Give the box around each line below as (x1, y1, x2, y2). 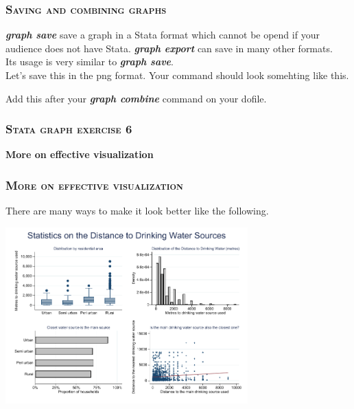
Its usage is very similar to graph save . (5, 54, 174, 69)
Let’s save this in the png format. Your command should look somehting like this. (5, 68, 349, 82)
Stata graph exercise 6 (5, 120, 132, 137)
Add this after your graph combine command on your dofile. (5, 91, 267, 105)
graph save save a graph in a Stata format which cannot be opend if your (5, 27, 320, 42)
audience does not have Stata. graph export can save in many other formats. (5, 41, 333, 55)
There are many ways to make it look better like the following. (5, 203, 269, 218)
